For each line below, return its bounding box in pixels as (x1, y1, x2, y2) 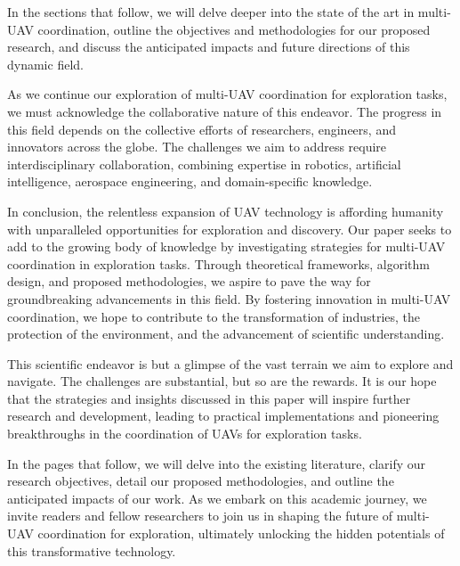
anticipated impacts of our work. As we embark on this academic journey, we (7, 488, 427, 507)
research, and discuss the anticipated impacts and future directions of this (7, 37, 410, 56)
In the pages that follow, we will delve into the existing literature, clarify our (7, 454, 426, 472)
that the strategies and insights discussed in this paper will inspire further (7, 389, 411, 407)
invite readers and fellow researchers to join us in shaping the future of (7, 506, 393, 525)
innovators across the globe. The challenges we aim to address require (7, 137, 387, 156)
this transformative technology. (7, 541, 176, 560)
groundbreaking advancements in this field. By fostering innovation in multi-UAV (7, 289, 451, 308)
